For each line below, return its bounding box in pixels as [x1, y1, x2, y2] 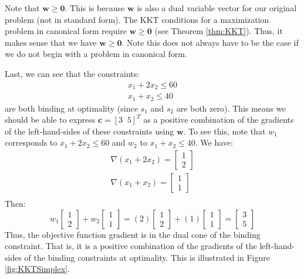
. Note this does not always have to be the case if [121, 36, 299, 48]
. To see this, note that [183, 125, 266, 137]
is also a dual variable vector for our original [137, 2, 297, 14]
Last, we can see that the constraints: [5, 67, 140, 79]
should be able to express [5, 113, 96, 126]
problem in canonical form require [5, 25, 127, 37]
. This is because [65, 2, 125, 14]
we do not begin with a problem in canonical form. [5, 48, 187, 60]
